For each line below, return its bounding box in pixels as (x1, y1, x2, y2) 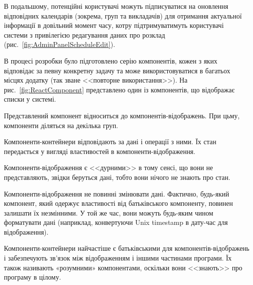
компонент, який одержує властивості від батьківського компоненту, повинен (4, 198, 233, 208)
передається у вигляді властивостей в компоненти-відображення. (4, 146, 195, 156)
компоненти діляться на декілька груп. (4, 120, 118, 130)
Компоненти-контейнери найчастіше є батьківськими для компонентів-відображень (4, 243, 250, 253)
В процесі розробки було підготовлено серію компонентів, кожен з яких (4, 55, 217, 66)
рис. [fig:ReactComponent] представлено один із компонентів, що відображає (4, 84, 235, 94)
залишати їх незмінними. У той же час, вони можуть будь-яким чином (4, 207, 214, 218)
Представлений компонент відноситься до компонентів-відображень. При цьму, (4, 110, 240, 120)
